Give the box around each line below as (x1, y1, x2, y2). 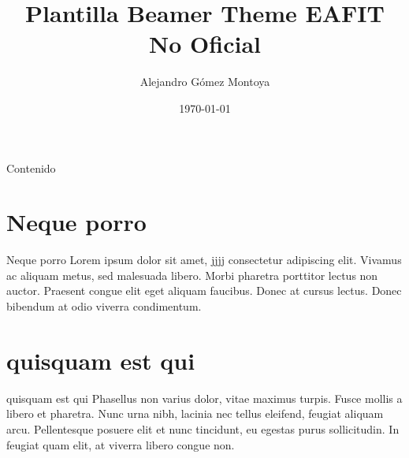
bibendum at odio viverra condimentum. (6, 298, 202, 314)
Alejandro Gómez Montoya (139, 73, 270, 90)
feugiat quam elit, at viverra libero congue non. (6, 436, 235, 452)
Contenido (6, 159, 56, 176)
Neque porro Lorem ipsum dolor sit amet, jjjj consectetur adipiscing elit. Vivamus (6, 251, 402, 268)
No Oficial (149, 28, 261, 60)
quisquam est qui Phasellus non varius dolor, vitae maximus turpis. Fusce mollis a (6, 389, 403, 406)
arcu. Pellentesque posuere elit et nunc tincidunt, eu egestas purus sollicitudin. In (6, 420, 400, 437)
